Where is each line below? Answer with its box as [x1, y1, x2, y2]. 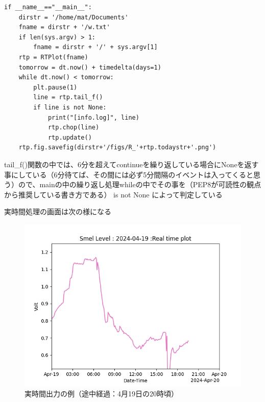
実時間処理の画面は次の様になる [4, 206, 111, 217]
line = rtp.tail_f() [33, 94, 103, 101]
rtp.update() [47, 133, 92, 141]
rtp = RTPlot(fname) [18, 53, 88, 61]
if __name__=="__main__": [4, 4, 92, 11]
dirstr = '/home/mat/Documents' [18, 13, 129, 21]
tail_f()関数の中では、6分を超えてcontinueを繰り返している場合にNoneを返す [4, 159, 259, 169]
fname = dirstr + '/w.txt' [18, 24, 110, 31]
